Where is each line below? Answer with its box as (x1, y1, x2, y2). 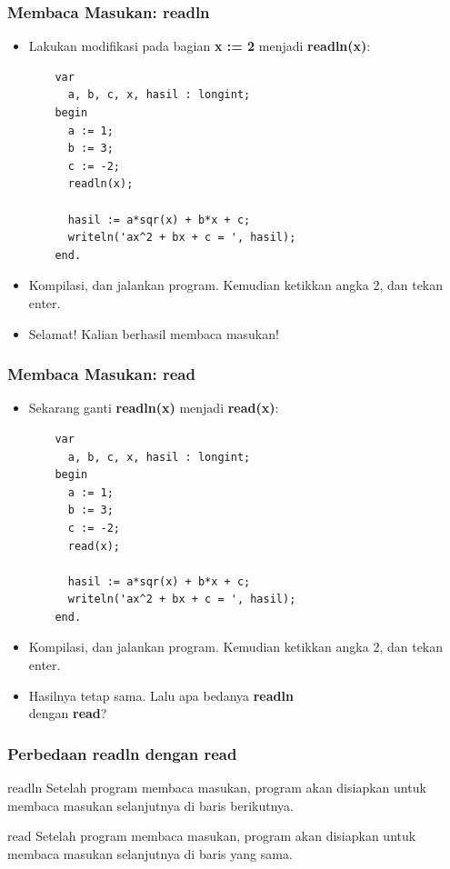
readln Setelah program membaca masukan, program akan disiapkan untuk (7, 778, 426, 797)
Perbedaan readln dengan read (7, 742, 237, 764)
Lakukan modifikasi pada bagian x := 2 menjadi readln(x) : (28, 36, 371, 55)
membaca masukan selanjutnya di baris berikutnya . (7, 795, 294, 814)
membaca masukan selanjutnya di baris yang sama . (7, 844, 293, 863)
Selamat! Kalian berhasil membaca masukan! (28, 324, 279, 343)
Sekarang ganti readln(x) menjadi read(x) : (28, 398, 279, 417)
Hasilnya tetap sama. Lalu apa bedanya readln (28, 685, 294, 704)
